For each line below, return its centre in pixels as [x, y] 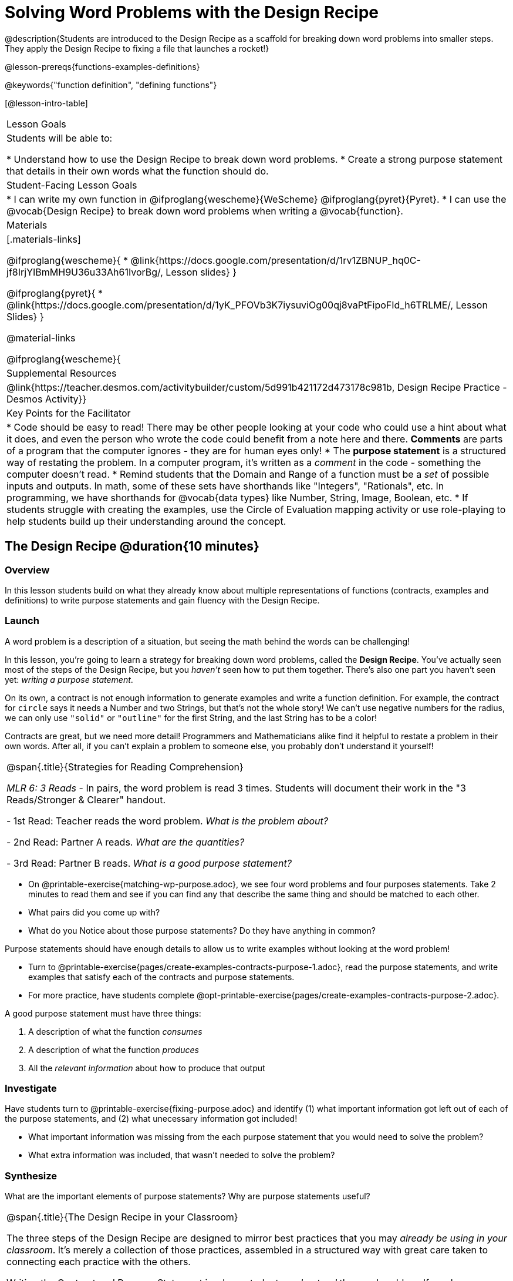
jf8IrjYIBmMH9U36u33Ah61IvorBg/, [85, 272]
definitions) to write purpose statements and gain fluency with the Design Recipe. [162, 600]
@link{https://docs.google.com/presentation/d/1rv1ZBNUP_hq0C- [276, 260]
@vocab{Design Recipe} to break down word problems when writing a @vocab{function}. [205, 211]
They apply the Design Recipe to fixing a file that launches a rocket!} [137, 48]
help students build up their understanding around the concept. [146, 521]
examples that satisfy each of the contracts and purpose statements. [161, 977]
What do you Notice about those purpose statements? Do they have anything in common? [202, 930]
